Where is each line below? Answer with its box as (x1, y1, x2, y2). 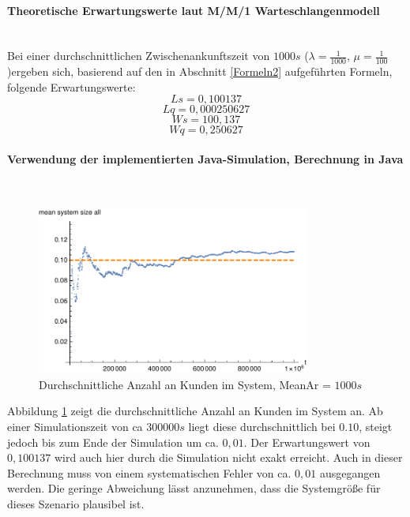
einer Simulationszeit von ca (7, 418, 143, 434)
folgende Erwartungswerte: (7, 78, 136, 95)
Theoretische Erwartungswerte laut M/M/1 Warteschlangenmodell (7, 2, 380, 18)
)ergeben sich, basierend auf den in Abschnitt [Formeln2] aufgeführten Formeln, (7, 63, 393, 80)
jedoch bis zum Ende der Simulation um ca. (7, 433, 219, 450)
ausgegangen (319, 464, 381, 481)
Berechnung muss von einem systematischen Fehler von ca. (7, 464, 292, 481)
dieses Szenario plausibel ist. (7, 495, 145, 511)
